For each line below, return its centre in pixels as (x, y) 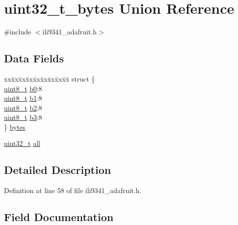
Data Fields (34, 58)
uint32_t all (22, 143)
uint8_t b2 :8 (23, 107)
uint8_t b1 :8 (23, 98)
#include (18, 32)
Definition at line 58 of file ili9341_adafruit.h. (73, 190)
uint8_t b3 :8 (23, 117)
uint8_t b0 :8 (23, 88)
